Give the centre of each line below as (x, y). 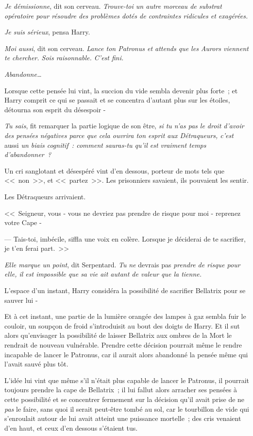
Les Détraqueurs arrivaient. (45, 196)
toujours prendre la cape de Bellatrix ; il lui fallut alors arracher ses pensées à (121, 390)
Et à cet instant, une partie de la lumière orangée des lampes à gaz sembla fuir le (125, 316)
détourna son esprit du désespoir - (55, 109)
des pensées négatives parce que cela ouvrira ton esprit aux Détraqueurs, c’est (119, 135)
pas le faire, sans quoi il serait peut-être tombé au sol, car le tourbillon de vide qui (127, 409)
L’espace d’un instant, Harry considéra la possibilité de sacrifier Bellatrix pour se (125, 290)
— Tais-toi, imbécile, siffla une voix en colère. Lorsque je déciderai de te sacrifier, (125, 238)
